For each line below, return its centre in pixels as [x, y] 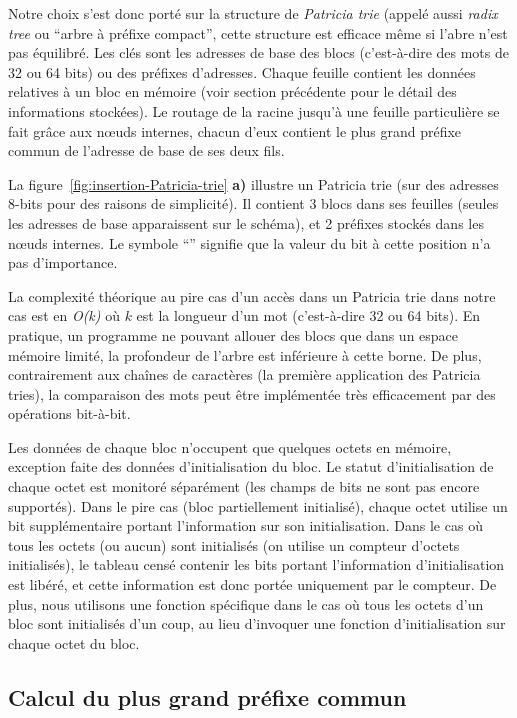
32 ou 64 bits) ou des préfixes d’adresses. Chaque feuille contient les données [242, 71]
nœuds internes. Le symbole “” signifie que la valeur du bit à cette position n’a [249, 242]
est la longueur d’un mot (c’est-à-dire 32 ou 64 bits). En [308, 315]
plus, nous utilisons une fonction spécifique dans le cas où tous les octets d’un [246, 603]
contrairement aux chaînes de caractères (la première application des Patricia [244, 374]
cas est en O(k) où [64, 315]
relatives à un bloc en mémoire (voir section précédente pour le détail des [232, 91]
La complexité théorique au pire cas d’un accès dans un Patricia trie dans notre [252, 295]
